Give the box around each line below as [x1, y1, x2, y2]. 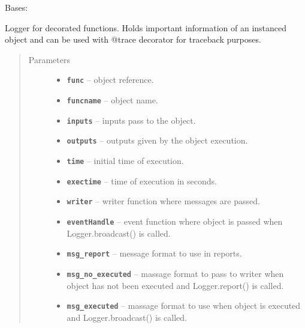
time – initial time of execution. [67, 154, 184, 166]
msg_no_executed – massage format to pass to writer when [67, 267, 284, 279]
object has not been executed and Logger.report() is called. [67, 279, 284, 291]
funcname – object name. [67, 94, 158, 106]
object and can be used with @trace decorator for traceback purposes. [5, 33, 261, 46]
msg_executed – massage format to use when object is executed [67, 299, 301, 312]
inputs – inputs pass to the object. [67, 114, 196, 126]
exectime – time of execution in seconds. [67, 174, 217, 187]
